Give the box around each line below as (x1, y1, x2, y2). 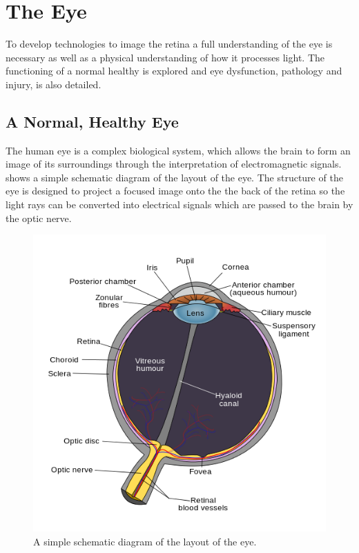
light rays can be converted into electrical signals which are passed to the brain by (6, 197, 353, 212)
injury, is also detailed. (6, 77, 101, 91)
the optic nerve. (6, 210, 72, 225)
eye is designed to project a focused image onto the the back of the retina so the (6, 183, 345, 198)
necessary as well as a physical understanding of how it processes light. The (6, 50, 324, 64)
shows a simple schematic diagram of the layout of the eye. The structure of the (6, 170, 343, 184)
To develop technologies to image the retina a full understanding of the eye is (6, 37, 333, 51)
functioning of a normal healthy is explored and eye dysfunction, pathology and (6, 63, 342, 78)
